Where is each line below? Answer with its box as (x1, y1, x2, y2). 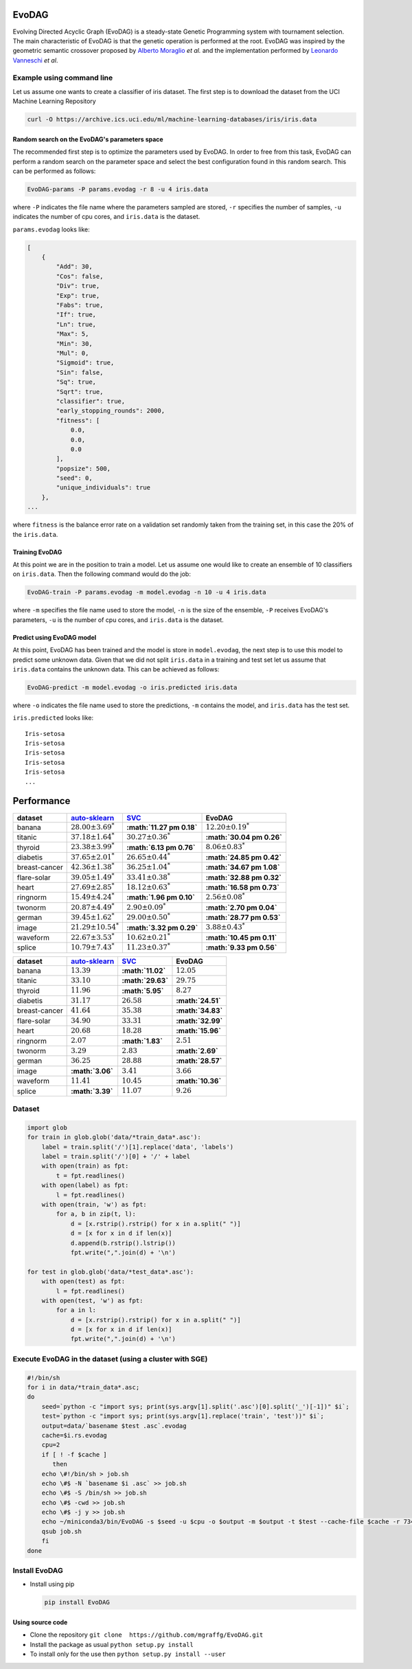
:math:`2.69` (176, 1046, 219, 1055)
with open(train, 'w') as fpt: (41, 1200, 147, 1208)
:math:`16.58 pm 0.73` (205, 883, 279, 893)
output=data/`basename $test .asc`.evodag (41, 1422, 187, 1429)
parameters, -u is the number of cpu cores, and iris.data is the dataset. (12, 615, 225, 624)
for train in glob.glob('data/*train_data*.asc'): (27, 1133, 202, 1141)
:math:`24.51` (176, 995, 221, 1005)
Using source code (12, 1618, 68, 1626)
